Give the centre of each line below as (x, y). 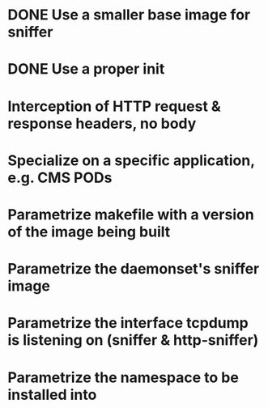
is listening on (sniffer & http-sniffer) (133, 340)
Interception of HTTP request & (115, 106)
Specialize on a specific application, (131, 160)
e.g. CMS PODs (60, 178)
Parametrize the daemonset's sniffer (134, 269)
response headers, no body (102, 123)
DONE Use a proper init (86, 69)
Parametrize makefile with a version (131, 214)
